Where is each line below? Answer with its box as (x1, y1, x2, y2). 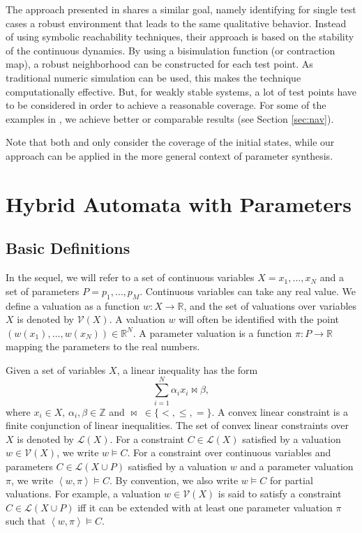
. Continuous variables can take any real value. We (139, 283, 356, 298)
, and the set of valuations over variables (183, 298, 357, 313)
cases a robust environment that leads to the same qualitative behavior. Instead (6, 15, 347, 30)
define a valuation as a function (6, 298, 140, 313)
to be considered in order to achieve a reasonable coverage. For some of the (6, 98, 326, 112)
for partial (269, 472, 313, 487)
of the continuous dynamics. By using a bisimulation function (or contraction (6, 43, 335, 57)
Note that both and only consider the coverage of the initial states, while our (6, 135, 335, 149)
